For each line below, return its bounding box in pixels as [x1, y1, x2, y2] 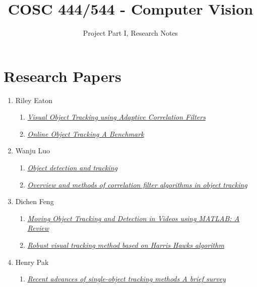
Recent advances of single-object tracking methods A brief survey [27, 273, 226, 284]
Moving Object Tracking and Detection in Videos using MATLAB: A [27, 213, 240, 223]
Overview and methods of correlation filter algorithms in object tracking [27, 179, 247, 189]
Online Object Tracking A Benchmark [27, 128, 144, 139]
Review [27, 223, 49, 233]
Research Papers [4, 65, 121, 86]
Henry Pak [15, 256, 49, 267]
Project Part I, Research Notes [83, 28, 178, 38]
